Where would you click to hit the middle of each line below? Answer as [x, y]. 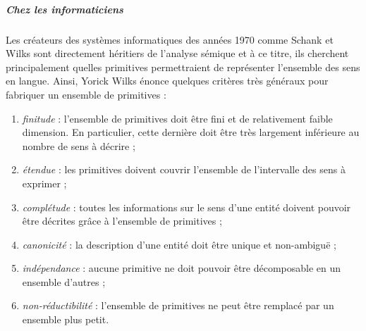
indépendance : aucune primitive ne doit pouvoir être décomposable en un [182, 268]
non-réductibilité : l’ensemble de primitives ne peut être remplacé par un [178, 305]
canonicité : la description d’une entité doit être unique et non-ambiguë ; [179, 244]
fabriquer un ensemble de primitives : [86, 94]
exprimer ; [44, 183]
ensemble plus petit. [66, 319]
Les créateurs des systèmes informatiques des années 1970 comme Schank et [170, 39]
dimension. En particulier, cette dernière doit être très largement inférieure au [191, 132]
